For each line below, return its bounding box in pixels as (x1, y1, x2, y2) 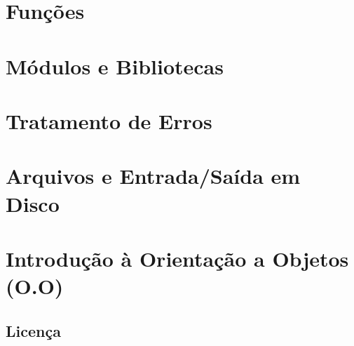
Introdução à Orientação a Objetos (6, 244, 349, 272)
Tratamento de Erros (6, 106, 212, 135)
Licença (6, 319, 61, 341)
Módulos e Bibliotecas (6, 51, 224, 80)
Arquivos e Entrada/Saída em (6, 161, 301, 190)
